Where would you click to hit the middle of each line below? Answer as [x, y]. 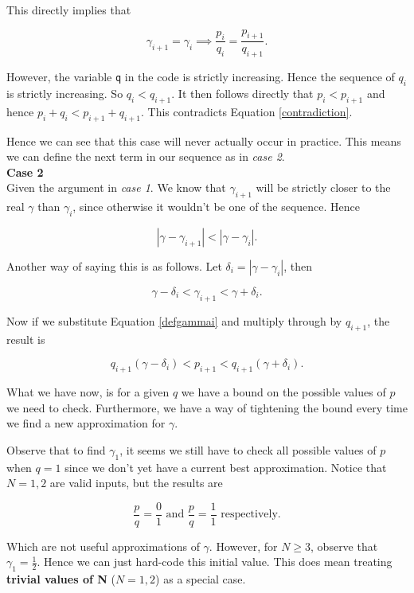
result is [26, 339]
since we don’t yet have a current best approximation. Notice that [226, 467]
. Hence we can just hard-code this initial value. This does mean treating [215, 562]
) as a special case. [201, 579]
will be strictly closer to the [323, 187]
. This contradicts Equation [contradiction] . [247, 111]
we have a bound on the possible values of [283, 391]
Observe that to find [56, 449]
